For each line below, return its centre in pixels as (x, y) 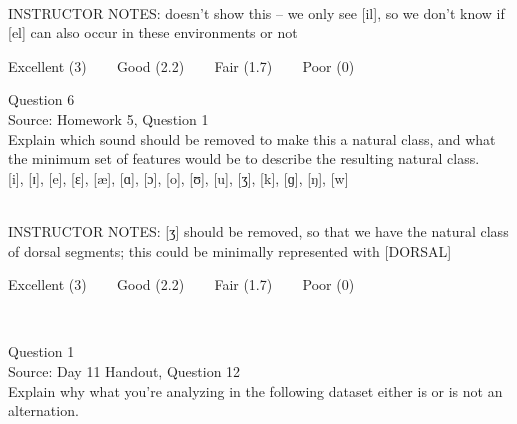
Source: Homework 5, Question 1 (108, 118)
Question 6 (41, 99)
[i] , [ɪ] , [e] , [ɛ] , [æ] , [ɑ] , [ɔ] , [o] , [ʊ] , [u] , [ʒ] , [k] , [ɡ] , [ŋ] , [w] (178, 177)
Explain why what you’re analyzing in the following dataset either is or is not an (255, 390)
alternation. (43, 410)
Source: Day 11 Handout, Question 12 (124, 370)
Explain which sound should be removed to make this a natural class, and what (252, 138)
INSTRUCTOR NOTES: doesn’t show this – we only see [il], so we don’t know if (256, 12)
